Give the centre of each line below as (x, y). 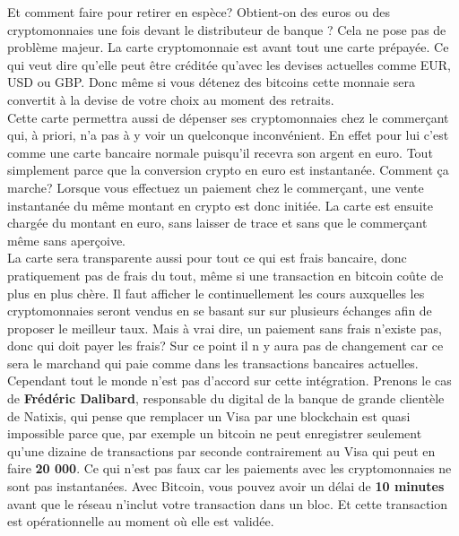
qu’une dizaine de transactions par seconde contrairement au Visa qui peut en (221, 450)
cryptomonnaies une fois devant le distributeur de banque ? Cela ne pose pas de (227, 29)
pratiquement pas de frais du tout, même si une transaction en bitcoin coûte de (225, 275)
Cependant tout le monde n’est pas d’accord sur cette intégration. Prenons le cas (229, 380)
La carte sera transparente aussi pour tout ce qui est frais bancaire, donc (207, 258)
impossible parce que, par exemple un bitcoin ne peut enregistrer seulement (215, 433)
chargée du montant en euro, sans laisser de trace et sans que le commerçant (217, 223)
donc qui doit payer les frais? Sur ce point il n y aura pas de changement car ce (225, 346)
